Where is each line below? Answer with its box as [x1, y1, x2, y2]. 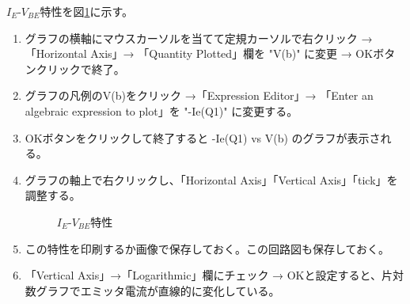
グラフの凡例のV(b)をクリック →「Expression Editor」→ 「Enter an [25, 87, 374, 104]
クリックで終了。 [36, 60, 125, 77]
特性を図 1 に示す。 [40, 3, 134, 19]
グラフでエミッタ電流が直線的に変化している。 [36, 282, 280, 298]
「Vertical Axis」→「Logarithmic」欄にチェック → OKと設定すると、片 [25, 267, 393, 283]
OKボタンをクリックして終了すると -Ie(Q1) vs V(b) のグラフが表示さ [25, 129, 381, 146]
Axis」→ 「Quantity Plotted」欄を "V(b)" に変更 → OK [90, 45, 374, 62]
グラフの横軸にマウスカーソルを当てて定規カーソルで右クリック [25, 29, 358, 46]
